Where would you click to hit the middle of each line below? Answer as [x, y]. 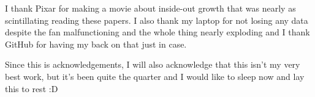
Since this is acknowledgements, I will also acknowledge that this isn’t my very [153, 64]
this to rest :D [32, 88]
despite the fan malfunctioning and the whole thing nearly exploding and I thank [157, 32]
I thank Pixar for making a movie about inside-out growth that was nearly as [150, 8]
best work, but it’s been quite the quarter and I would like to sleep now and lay [155, 76]
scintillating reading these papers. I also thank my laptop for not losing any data [157, 20]
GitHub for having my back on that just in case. [96, 44]
